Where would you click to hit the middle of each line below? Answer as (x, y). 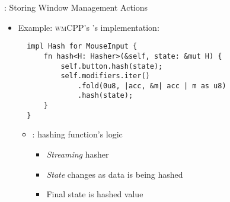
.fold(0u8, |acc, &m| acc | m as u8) (152, 86)
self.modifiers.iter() (105, 76)
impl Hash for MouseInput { (82, 47)
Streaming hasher (78, 154)
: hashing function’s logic (77, 134)
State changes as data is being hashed (115, 174)
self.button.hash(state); (112, 66)
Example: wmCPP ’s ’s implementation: (89, 27)
